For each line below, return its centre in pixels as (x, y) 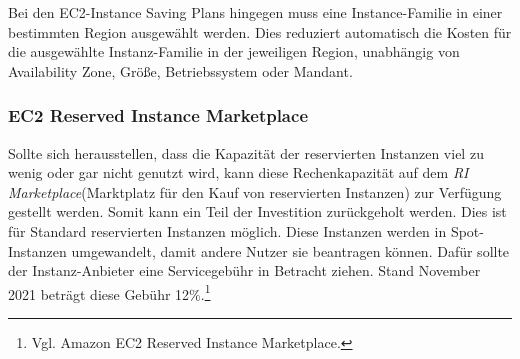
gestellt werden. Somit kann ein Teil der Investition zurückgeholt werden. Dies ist (257, 211)
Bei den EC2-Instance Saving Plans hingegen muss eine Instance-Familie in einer (255, 12)
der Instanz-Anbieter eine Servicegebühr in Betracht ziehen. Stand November (244, 270)
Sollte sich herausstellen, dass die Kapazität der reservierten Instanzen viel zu (246, 152)
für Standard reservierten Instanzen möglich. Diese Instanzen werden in (227, 230)
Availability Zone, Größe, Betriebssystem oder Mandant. (180, 70)
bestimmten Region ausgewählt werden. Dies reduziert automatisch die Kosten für (260, 31)
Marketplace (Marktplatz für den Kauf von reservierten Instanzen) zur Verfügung (255, 191)
